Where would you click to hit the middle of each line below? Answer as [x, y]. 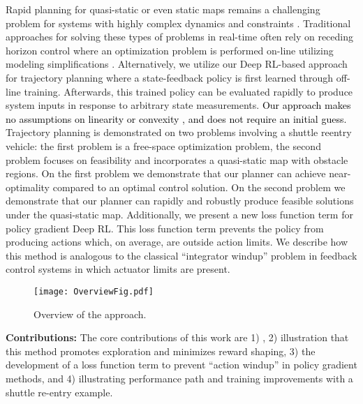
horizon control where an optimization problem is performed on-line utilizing [170, 50]
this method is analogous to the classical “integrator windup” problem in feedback [181, 255]
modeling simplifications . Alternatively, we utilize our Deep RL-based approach [177, 64]
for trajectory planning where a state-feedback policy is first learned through [170, 77]
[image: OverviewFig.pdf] [94, 291]
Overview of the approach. [90, 314]
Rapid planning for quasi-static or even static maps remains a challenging [163, 9]
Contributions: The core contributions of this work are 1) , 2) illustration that [177, 337]
